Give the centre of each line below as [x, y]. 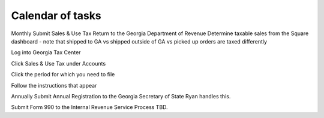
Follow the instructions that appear [54, 85]
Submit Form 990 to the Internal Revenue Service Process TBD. [89, 107]
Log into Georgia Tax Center [46, 52]
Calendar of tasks [56, 15]
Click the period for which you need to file [63, 74]
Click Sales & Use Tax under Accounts [58, 63]
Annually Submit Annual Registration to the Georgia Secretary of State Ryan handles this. [121, 96]
